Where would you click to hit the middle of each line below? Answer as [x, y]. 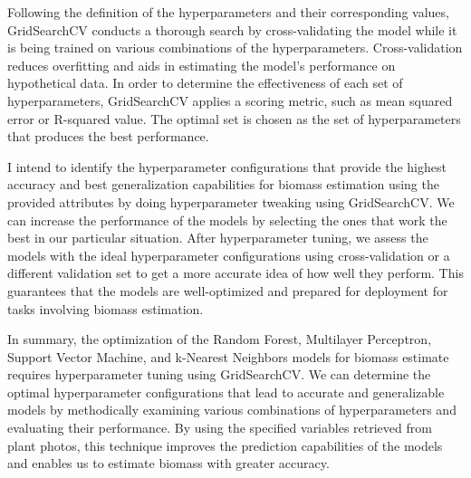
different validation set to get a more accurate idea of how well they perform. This [235, 273]
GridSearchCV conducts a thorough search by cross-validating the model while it [232, 29]
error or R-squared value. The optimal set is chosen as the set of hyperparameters [234, 118]
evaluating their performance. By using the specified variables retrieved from [220, 428]
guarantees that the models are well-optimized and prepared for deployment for [228, 290]
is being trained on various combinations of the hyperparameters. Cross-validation [235, 48]
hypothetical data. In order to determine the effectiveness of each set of [205, 83]
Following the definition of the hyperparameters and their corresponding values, [228, 12]
